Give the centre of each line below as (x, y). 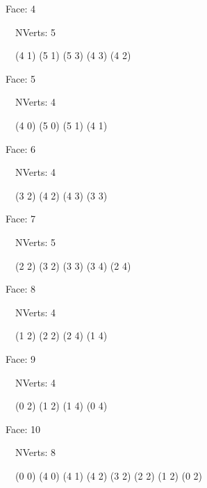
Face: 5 (20, 78)
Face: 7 (20, 219)
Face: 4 (20, 8)
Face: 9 (20, 358)
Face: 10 (23, 429)
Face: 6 (20, 148)
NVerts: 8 (35, 452)
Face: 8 (20, 289)
